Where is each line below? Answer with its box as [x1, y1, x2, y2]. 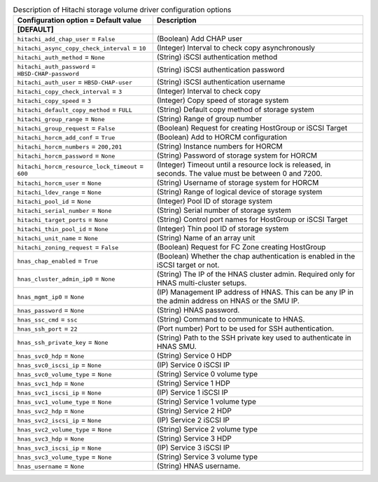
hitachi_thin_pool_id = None [17, 224, 108, 234]
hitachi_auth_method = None [17, 53, 105, 62]
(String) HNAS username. [156, 461, 241, 471]
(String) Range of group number [156, 114, 262, 124]
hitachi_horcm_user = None [17, 178, 101, 188]
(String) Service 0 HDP [156, 351, 232, 361]
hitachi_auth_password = [17, 62, 97, 71]
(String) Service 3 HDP [156, 434, 232, 443]
